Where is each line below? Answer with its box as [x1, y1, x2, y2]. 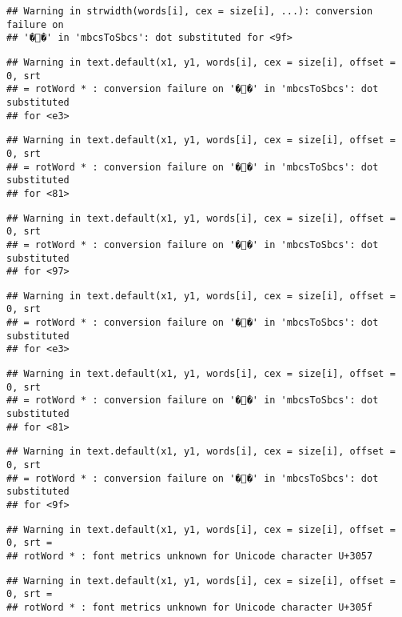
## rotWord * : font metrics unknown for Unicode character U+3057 [6, 550, 373, 562]
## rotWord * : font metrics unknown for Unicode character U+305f [6, 601, 373, 613]
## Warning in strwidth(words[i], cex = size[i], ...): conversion [6, 6, 373, 17]
